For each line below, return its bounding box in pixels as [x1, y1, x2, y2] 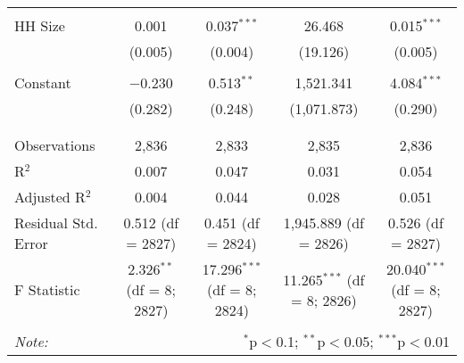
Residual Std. [14, 212, 98, 233]
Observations [14, 135, 95, 155]
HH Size [14, 15, 65, 36]
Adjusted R [14, 186, 86, 207]
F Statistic [14, 279, 80, 300]
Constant [14, 72, 71, 93]
